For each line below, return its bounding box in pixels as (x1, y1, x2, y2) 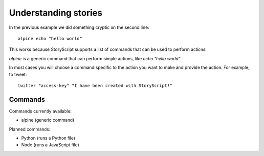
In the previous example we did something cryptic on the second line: (9, 24, 149, 30)
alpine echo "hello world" (18, 36, 83, 41)
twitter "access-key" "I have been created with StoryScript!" (18, 83, 173, 88)
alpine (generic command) (21, 117, 75, 123)
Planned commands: (9, 126, 51, 132)
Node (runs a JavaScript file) (21, 142, 79, 148)
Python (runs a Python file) (21, 135, 76, 141)
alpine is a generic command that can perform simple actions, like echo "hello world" (9, 55, 181, 61)
